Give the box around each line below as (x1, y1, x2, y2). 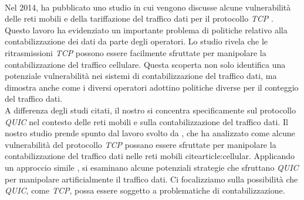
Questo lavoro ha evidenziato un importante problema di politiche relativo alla (5, 23, 288, 36)
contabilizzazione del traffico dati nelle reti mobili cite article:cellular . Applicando (5, 150, 295, 162)
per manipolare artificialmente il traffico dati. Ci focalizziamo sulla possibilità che (5, 173, 298, 185)
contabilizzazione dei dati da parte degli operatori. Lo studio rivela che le (5, 35, 268, 47)
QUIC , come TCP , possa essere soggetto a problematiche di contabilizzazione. (5, 184, 285, 196)
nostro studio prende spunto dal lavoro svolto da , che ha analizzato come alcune (5, 127, 295, 139)
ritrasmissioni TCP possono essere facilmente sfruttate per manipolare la (5, 46, 266, 58)
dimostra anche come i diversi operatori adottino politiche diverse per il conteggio (5, 81, 299, 93)
